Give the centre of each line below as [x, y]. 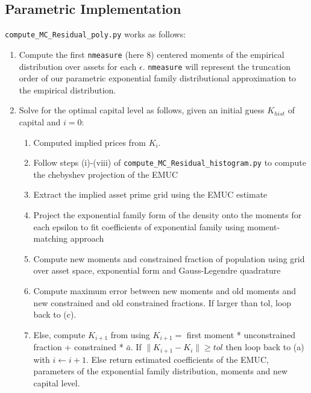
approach [87, 238]
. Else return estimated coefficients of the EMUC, [177, 359]
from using [130, 334]
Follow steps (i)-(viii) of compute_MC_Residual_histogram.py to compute [170, 162]
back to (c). [55, 314]
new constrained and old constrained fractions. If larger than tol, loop [162, 302]
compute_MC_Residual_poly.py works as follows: [96, 34]
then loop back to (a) [265, 347]
